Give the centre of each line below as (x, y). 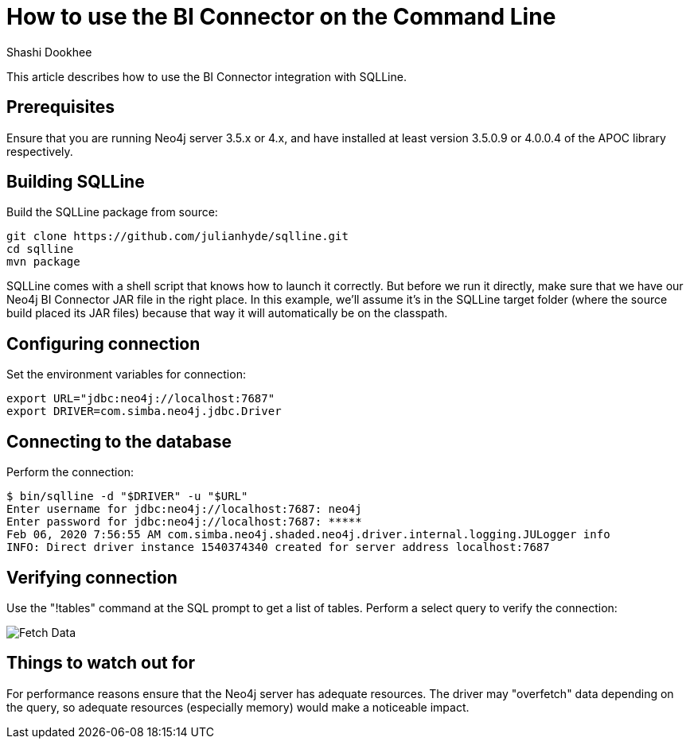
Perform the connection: (70, 472)
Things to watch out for (101, 663)
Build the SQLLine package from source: (112, 212)
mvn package (43, 262)
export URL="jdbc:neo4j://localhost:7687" (141, 399)
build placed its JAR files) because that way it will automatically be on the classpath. (227, 313)
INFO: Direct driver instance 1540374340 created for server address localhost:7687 (278, 547)
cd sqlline (40, 249)
